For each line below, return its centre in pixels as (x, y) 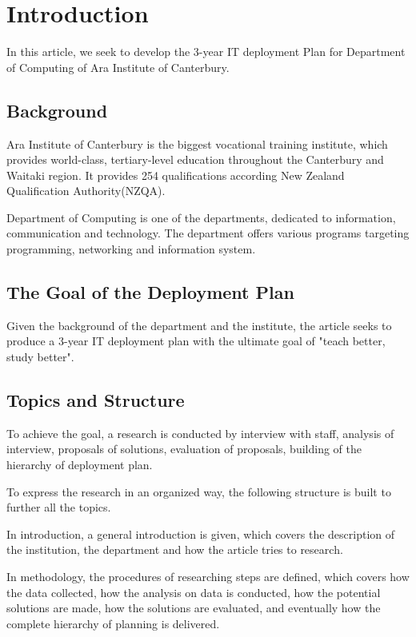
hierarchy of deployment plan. (80, 465)
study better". (40, 357)
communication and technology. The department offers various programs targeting (208, 233)
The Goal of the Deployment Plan (150, 292)
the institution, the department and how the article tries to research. (175, 549)
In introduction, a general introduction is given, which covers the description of (201, 533)
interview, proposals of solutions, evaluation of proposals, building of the (184, 449)
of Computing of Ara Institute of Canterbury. (118, 67)
